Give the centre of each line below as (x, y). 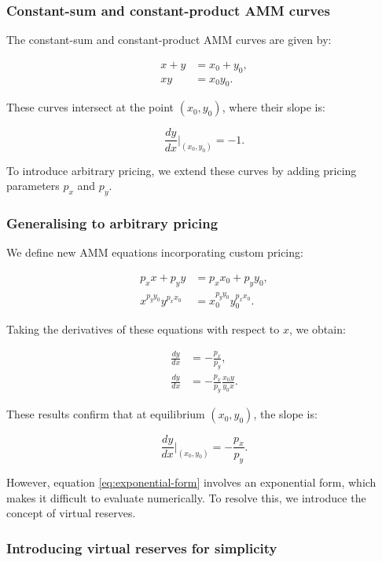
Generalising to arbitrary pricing (112, 223)
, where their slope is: (274, 107)
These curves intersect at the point (90, 107)
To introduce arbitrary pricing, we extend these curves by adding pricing (182, 170)
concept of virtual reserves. (71, 513)
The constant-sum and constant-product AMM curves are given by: (169, 40)
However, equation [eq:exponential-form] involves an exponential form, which (191, 482)
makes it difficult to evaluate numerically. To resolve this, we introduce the (186, 497)
